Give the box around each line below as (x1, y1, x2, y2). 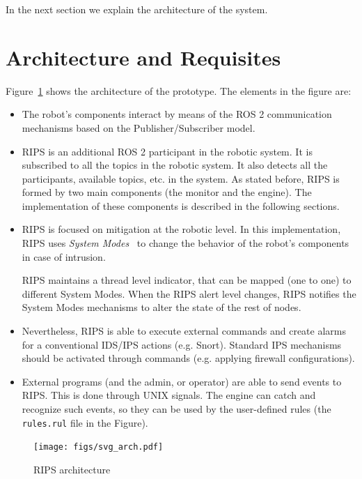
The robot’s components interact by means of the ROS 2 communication (22, 107, 332, 121)
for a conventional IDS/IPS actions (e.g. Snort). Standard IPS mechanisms (22, 337, 342, 351)
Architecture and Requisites (6, 43, 281, 71)
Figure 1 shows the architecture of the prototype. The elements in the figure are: (6, 83, 352, 98)
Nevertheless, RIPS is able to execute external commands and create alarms (22, 324, 346, 338)
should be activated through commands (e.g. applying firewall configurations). (22, 351, 355, 365)
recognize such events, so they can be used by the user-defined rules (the (22, 402, 331, 416)
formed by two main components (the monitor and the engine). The (22, 185, 312, 199)
